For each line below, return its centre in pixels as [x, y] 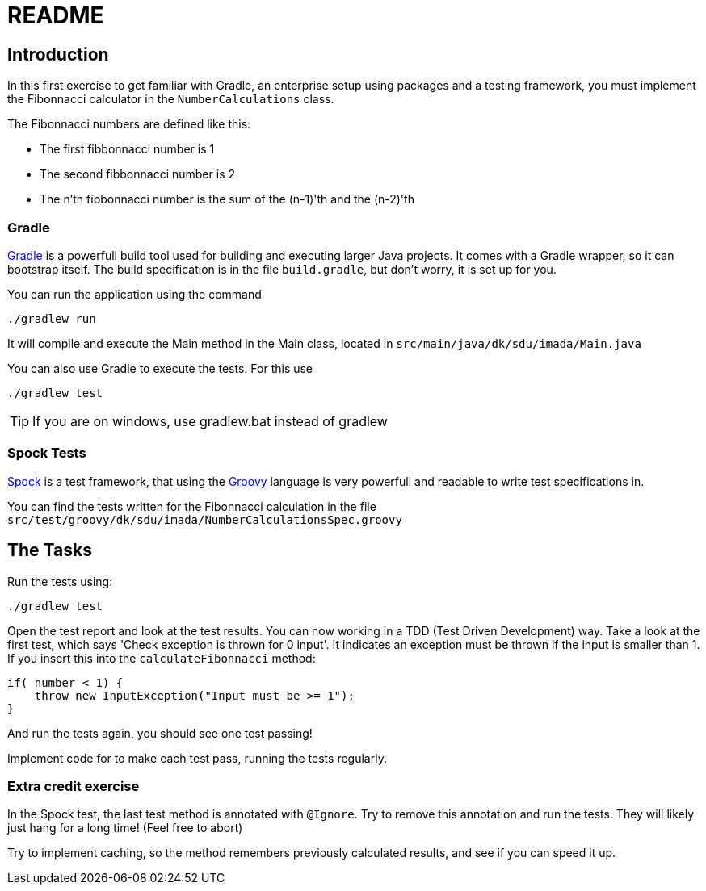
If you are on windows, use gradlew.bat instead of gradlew [210, 421]
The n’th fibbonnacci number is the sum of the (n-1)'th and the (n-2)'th [227, 199]
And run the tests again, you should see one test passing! [160, 733]
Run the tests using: [60, 581]
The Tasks [50, 550]
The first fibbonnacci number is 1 [127, 149]
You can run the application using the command [134, 294]
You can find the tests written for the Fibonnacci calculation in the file [192, 506]
